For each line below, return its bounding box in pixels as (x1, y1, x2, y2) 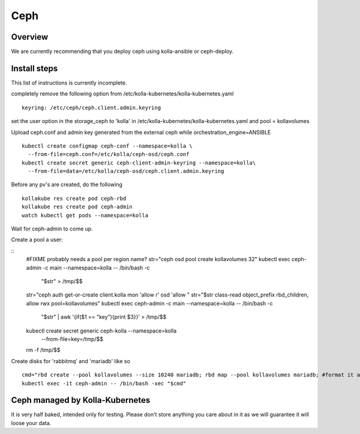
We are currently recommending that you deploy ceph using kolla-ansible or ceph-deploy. (11, 48, 234, 55)
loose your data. (11, 419, 52, 426)
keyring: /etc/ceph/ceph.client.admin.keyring (22, 104, 161, 111)
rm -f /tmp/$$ (26, 346, 61, 354)
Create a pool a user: (11, 236, 63, 243)
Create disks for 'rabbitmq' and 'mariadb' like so (11, 357, 130, 364)
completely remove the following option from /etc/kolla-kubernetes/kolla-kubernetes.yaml (11, 90, 234, 97)
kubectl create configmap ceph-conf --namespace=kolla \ (22, 142, 193, 149)
